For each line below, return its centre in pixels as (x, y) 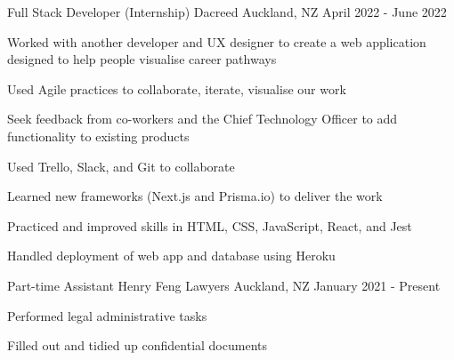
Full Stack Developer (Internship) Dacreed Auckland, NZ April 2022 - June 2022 (227, 12)
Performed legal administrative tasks (107, 315)
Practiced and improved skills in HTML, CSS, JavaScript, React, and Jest (210, 225)
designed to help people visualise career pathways (142, 59)
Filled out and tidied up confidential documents (137, 345)
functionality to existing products (98, 136)
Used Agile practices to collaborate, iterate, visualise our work (177, 88)
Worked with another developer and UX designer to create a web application (217, 41)
